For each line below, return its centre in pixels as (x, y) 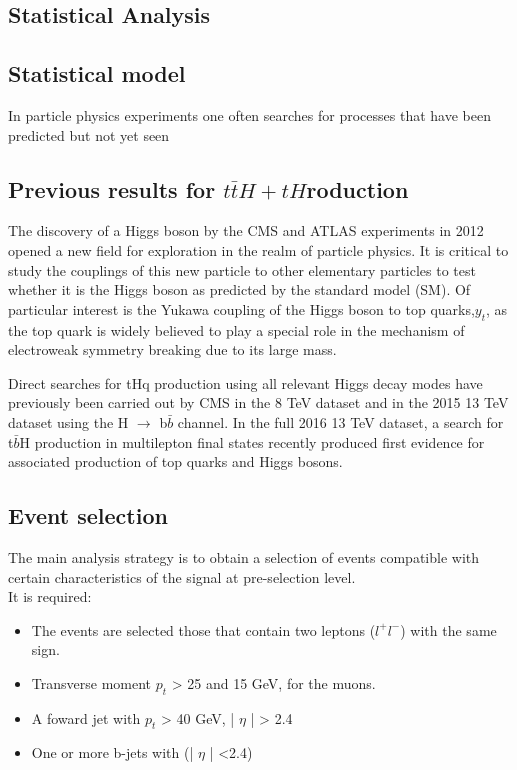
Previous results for (112, 188)
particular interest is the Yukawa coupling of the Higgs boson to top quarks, (241, 308)
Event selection (88, 515)
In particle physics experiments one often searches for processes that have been (249, 114)
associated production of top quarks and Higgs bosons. (175, 461)
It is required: (50, 596)
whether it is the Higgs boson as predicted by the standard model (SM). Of (239, 289)
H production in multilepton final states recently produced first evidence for (252, 441)
